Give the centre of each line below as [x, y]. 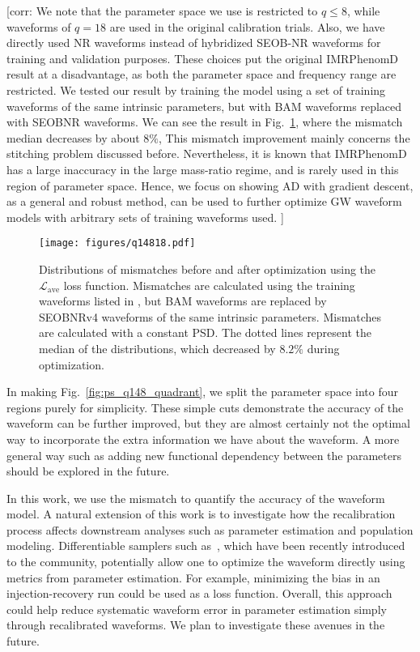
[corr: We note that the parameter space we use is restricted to [162, 11]
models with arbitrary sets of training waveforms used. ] [145, 217]
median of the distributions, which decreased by [157, 348]
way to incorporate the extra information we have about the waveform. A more [203, 439]
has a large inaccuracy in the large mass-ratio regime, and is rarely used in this [203, 169]
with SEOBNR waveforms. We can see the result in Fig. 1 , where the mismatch [205, 122]
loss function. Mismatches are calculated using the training [209, 285]
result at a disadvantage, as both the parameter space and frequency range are [202, 74]
